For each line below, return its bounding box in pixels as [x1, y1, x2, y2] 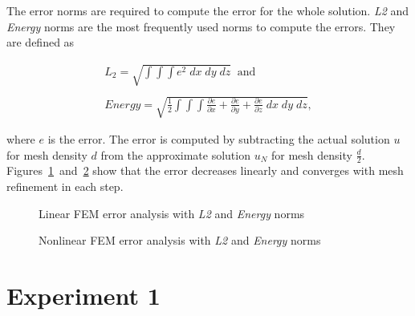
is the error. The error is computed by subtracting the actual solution [47, 130, 390, 147]
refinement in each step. [6, 177, 124, 194]
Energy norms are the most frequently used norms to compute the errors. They [6, 18, 396, 34]
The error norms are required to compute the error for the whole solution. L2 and [6, 2, 409, 18]
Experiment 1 [6, 278, 161, 311]
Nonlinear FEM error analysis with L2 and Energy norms [39, 232, 321, 249]
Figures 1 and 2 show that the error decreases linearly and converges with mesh [6, 162, 404, 179]
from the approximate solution [100, 146, 250, 163]
